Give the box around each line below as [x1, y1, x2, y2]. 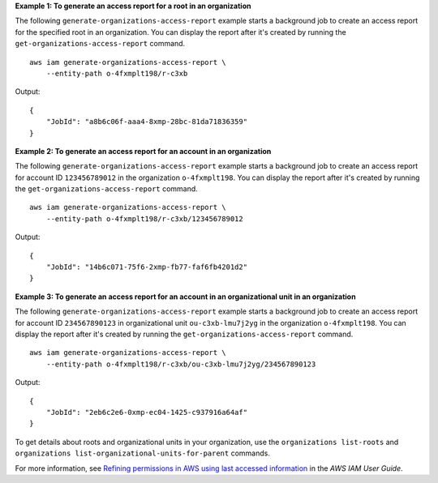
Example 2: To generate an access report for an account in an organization [15, 146, 272, 156]
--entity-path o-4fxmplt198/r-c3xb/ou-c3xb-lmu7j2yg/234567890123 [45, 359, 316, 369]
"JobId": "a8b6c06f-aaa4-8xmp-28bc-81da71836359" [45, 118, 247, 126]
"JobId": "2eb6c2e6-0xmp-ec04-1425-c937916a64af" [45, 408, 247, 417]
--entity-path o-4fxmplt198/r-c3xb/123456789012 [45, 214, 243, 223]
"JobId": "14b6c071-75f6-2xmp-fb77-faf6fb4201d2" [45, 263, 247, 271]
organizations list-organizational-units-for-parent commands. [15, 448, 271, 458]
